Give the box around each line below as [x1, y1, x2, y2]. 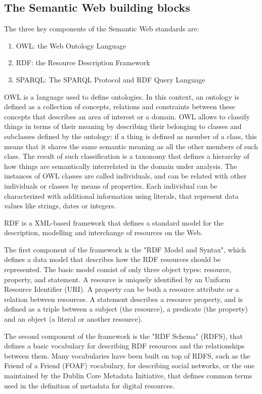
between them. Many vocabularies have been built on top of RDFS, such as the [4, 350, 250, 361]
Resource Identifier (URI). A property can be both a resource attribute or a [4, 284, 239, 294]
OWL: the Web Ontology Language [16, 40, 126, 51]
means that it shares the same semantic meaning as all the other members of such [4, 141, 258, 151]
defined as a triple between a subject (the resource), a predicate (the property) [4, 303, 248, 314]
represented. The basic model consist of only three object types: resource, [4, 264, 232, 275]
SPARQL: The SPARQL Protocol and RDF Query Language [16, 74, 205, 84]
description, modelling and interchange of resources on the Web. [4, 227, 203, 238]
